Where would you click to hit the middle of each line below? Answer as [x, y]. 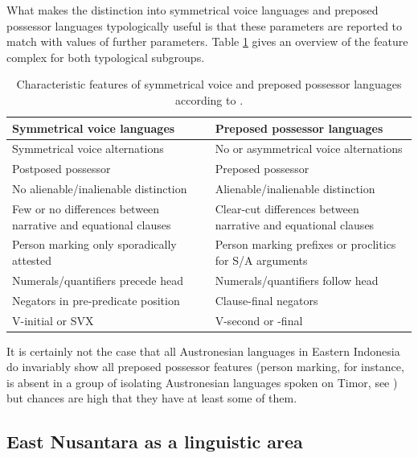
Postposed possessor [61, 169]
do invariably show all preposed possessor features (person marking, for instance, [205, 367]
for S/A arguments [261, 260]
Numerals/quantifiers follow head [297, 280]
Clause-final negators [266, 300]
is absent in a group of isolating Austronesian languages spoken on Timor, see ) [202, 382]
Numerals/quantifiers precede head [98, 280]
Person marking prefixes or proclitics [305, 244]
